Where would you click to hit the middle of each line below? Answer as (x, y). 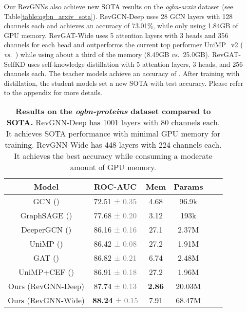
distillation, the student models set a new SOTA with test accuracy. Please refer (124, 83)
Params (188, 186)
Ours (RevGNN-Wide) (46, 300)
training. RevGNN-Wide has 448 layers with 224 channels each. (113, 144)
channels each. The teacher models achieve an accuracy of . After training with (122, 73)
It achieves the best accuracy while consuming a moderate (113, 156)
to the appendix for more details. (53, 92)
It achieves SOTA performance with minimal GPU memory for (113, 133)
